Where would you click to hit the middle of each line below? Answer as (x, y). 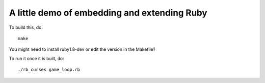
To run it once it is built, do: (37, 58)
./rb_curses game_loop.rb (49, 70)
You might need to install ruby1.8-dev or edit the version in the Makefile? (82, 49)
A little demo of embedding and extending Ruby (108, 13)
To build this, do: (26, 27)
